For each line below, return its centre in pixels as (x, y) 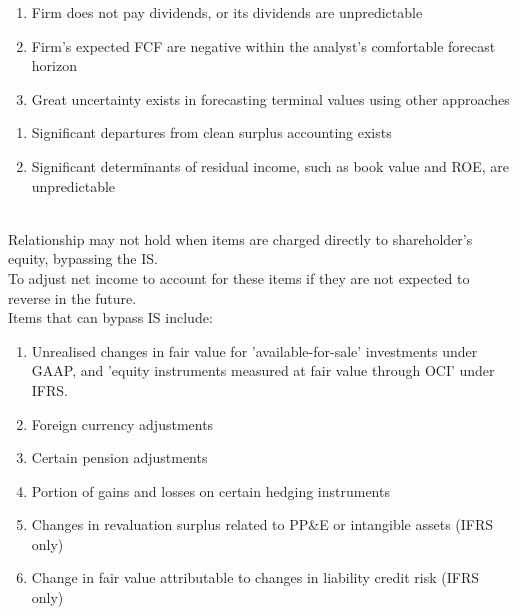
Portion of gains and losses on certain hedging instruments (210, 490)
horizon (54, 65)
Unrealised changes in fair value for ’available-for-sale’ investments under (254, 350)
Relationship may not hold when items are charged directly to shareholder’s (240, 238)
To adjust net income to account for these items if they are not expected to (239, 277)
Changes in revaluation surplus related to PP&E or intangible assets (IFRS (262, 524)
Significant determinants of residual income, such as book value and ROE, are (270, 165)
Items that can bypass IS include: (110, 317)
